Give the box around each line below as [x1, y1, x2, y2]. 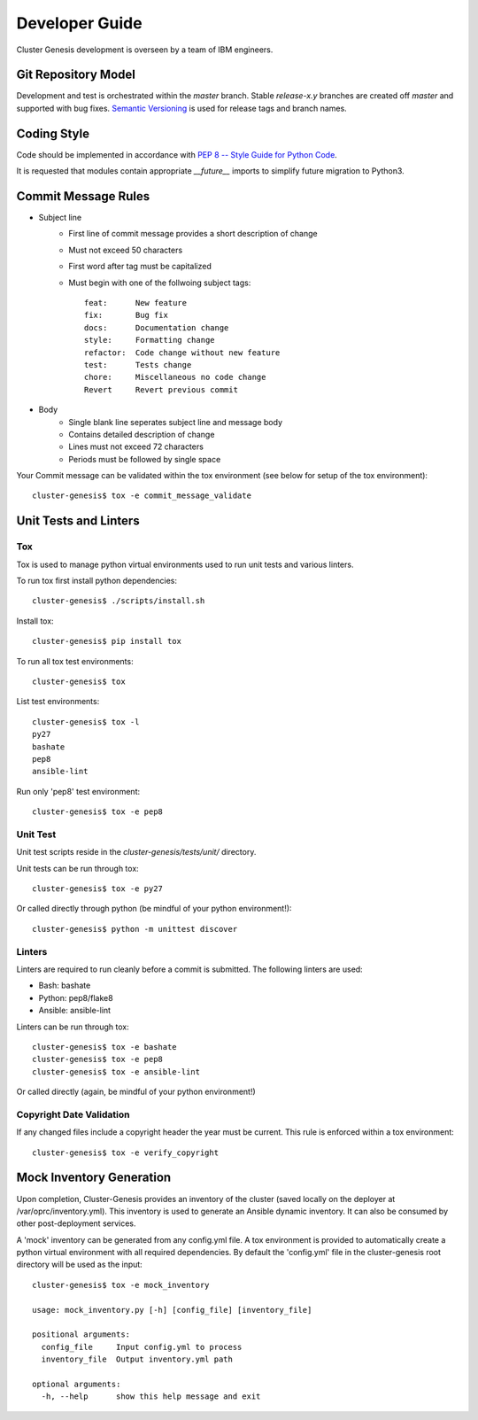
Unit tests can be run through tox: [16, 863, 139, 873]
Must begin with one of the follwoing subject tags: [68, 277, 251, 288]
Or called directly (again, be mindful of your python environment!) [16, 1086, 256, 1098]
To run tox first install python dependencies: [16, 576, 177, 586]
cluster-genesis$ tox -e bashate [32, 1042, 177, 1051]
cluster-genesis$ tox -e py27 [32, 884, 164, 894]
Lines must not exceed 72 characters [68, 441, 204, 452]
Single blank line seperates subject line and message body [68, 416, 283, 427]
